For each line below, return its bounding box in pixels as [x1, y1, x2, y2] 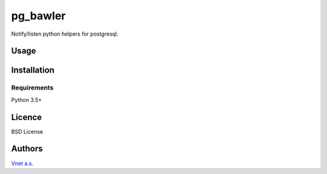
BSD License [11, 127, 44, 135]
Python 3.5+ [11, 96, 42, 103]
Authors [11, 144, 43, 154]
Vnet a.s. [11, 159, 33, 167]
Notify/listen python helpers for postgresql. [11, 30, 119, 37]
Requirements [11, 83, 54, 92]
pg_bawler [11, 9, 66, 22]
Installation [11, 65, 54, 76]
